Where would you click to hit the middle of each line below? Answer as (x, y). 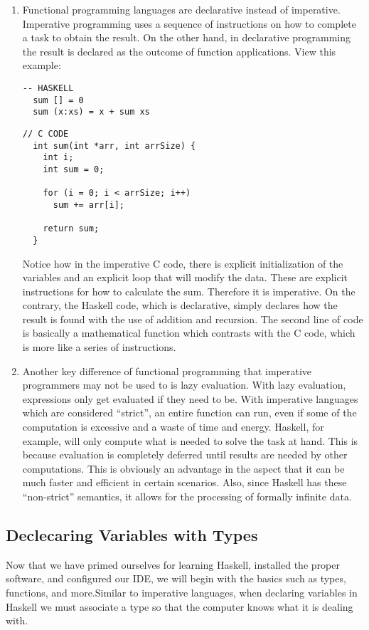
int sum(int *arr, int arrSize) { (114, 146)
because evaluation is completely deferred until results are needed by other (185, 455)
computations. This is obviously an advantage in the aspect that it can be (183, 468)
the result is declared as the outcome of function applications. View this (179, 51)
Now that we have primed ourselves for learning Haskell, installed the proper (173, 564)
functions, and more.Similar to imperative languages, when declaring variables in (182, 592)
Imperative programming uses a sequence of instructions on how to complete (189, 23)
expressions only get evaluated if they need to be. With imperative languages (190, 398)
